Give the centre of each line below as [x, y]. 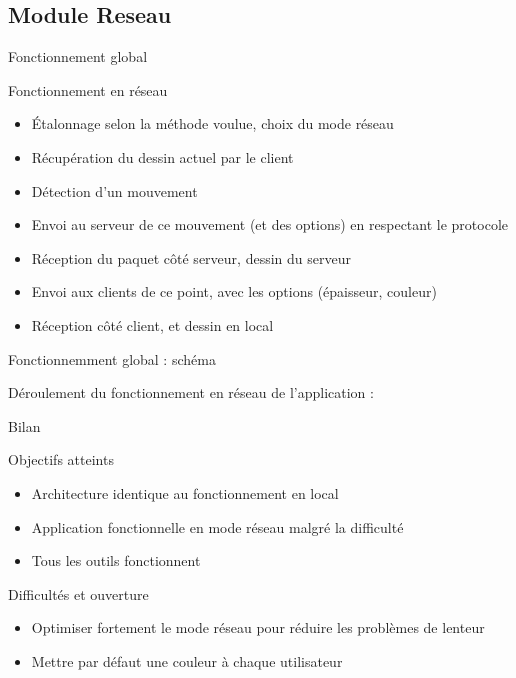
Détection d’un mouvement [114, 190]
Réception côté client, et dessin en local [152, 324]
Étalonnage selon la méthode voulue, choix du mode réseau [212, 123]
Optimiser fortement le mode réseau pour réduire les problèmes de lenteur [258, 627]
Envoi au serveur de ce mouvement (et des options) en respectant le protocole [270, 224]
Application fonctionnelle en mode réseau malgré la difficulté [217, 526]
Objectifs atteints [61, 459]
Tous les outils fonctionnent [116, 560]
